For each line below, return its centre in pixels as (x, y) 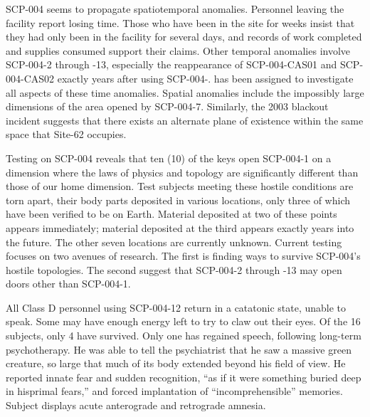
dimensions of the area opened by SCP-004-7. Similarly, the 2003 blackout (167, 106)
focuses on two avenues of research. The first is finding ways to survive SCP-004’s (183, 256)
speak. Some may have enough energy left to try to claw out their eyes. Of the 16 (183, 321)
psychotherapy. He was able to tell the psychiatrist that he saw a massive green (179, 349)
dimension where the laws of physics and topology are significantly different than (182, 172)
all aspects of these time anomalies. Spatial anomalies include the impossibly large (185, 92)
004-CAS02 (30, 78)
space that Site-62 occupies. (66, 134)
